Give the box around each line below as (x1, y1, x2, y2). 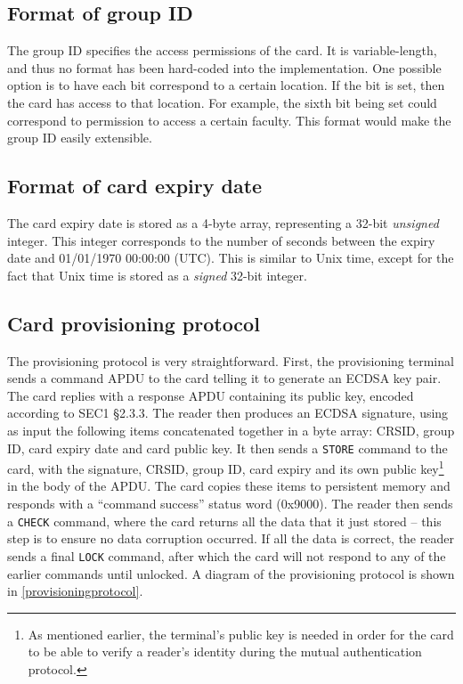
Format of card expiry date (7, 172, 263, 199)
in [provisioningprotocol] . (7, 582, 143, 600)
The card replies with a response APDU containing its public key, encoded (7, 386, 414, 404)
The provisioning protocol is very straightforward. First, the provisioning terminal (7, 351, 454, 370)
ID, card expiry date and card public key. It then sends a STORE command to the (7, 438, 448, 457)
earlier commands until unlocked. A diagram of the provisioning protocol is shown (7, 564, 455, 582)
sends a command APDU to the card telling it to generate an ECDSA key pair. (7, 369, 442, 387)
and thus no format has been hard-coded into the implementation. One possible (7, 58, 442, 77)
